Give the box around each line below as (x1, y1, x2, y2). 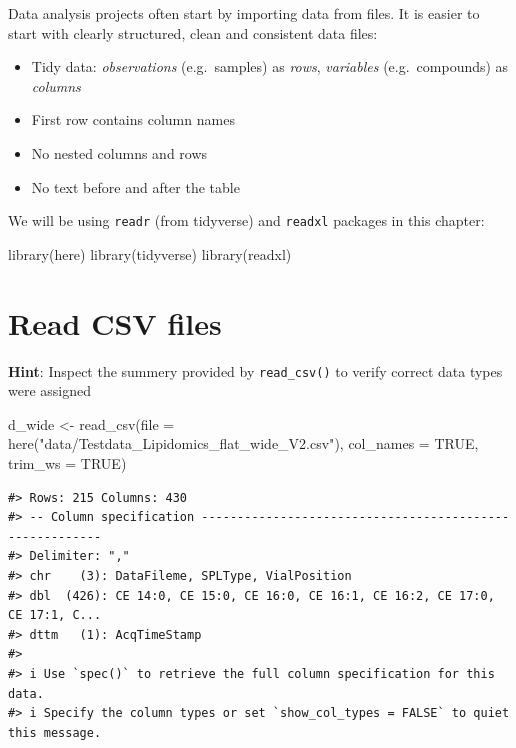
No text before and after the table (31, 176, 240, 197)
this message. (8, 725, 102, 740)
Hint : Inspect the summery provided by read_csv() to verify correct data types (8, 360, 503, 381)
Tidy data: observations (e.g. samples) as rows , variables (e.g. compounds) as (31, 56, 509, 77)
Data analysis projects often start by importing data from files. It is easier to (8, 3, 480, 23)
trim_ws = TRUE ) (8, 452, 127, 473)
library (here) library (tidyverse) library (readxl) (8, 243, 292, 264)
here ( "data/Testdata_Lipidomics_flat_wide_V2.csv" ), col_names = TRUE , (8, 433, 479, 454)
